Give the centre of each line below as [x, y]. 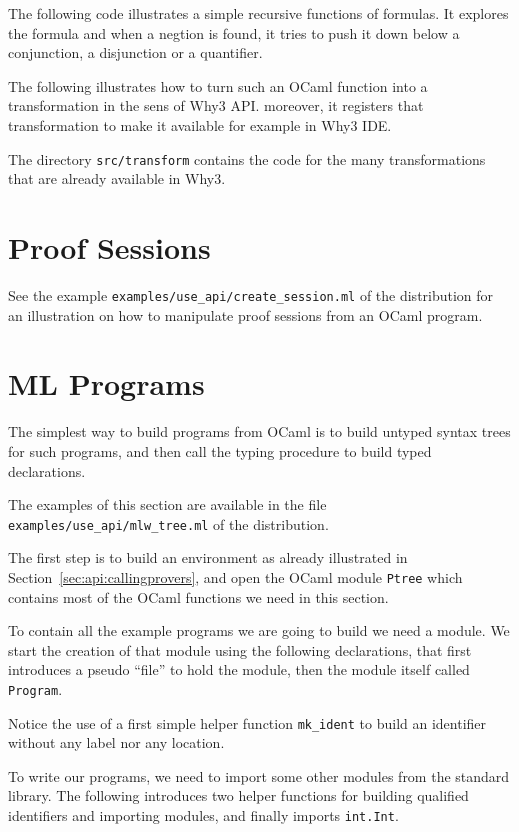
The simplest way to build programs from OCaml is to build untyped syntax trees [259, 431]
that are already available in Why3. [117, 178]
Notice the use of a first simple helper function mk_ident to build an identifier [247, 722]
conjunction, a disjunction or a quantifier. [135, 52]
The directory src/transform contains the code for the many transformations [247, 158]
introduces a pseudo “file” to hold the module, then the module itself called [239, 669]
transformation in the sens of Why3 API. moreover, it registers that [216, 105]
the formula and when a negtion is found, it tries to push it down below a [234, 32]
